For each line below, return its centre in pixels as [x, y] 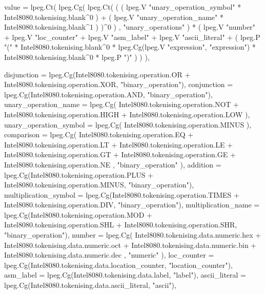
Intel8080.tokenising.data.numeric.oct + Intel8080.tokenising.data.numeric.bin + [130, 245]
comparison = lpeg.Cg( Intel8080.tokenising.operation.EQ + [99, 134]
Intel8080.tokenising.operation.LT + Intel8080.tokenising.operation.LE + [119, 144]
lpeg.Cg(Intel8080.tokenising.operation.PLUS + [79, 174]
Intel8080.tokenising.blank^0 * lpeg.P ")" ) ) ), [77, 57]
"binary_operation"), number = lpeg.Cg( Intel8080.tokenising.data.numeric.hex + [133, 235]
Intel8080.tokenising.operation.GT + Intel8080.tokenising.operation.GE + [120, 154]
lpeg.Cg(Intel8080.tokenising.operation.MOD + [78, 214]
